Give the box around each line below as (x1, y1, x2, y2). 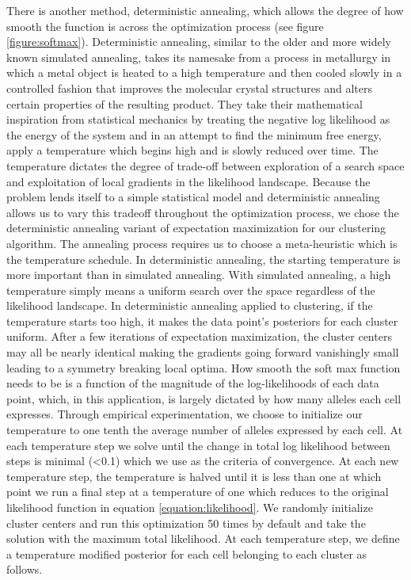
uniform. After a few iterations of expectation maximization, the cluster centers (6, 328, 392, 345)
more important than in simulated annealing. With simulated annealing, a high (6, 266, 391, 283)
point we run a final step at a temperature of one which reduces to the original (6, 483, 389, 500)
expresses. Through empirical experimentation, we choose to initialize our (6, 406, 363, 422)
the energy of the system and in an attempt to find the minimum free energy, (6, 126, 382, 143)
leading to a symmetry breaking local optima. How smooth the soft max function (6, 359, 401, 376)
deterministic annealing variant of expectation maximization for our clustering (6, 219, 386, 236)
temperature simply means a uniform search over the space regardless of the (6, 281, 375, 298)
